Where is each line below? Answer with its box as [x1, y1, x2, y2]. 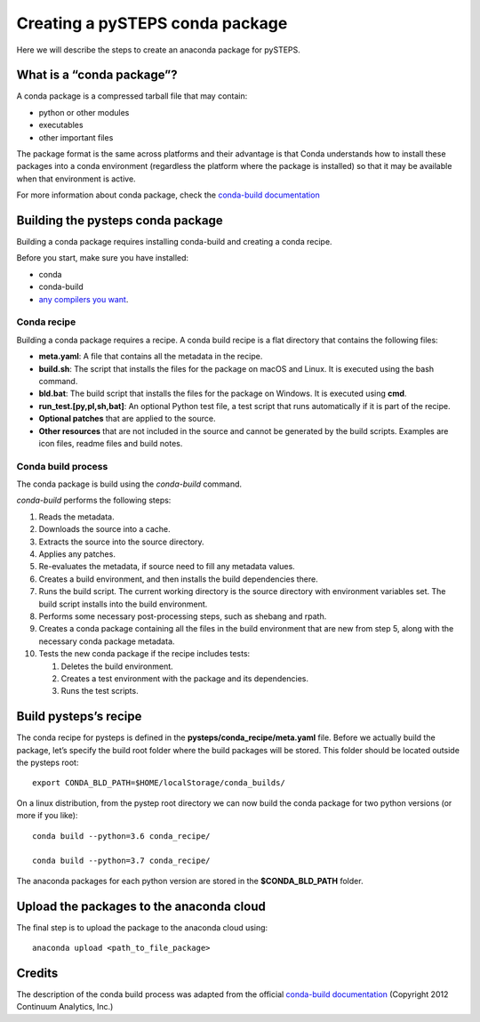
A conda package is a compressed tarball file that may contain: [16, 91, 248, 101]
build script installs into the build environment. [38, 599, 208, 609]
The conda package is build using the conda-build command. [16, 479, 243, 489]
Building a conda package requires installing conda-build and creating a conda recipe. [16, 237, 332, 247]
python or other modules [38, 107, 130, 117]
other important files [38, 132, 114, 142]
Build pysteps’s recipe [16, 709, 142, 724]
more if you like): [16, 810, 78, 821]
